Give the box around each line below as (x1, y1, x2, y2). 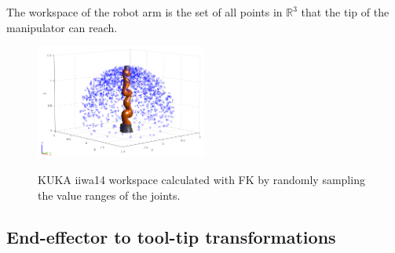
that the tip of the (301, 4, 390, 20)
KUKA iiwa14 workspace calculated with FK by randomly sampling (38, 171, 365, 187)
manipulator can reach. (6, 19, 118, 35)
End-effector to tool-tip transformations (6, 225, 336, 249)
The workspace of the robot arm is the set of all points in (6, 4, 283, 20)
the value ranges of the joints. (38, 186, 181, 203)
